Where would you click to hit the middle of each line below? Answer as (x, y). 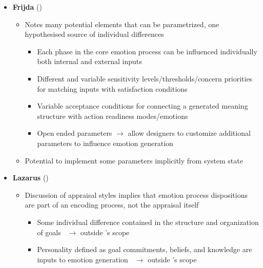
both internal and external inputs (89, 61)
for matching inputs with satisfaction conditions (112, 88)
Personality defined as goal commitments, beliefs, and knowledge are (145, 249)
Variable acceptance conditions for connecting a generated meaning (143, 106)
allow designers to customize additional (189, 133)
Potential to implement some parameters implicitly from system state (134, 160)
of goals (49, 232)
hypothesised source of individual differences (94, 34)
